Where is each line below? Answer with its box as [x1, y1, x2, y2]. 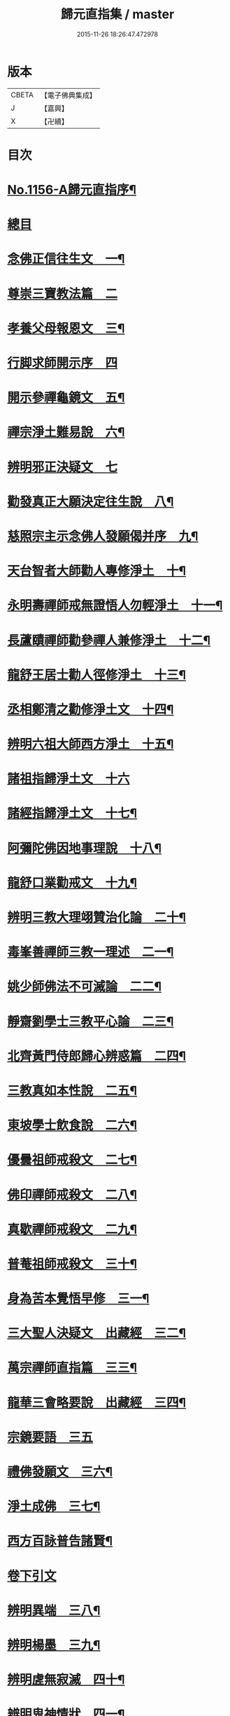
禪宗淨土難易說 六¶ [7, 424, 125, 440]
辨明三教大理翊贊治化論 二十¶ [7, 909, 187, 925]
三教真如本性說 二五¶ [7, 1082, 138, 1098]
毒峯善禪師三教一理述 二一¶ [7, 944, 174, 960]
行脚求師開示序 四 [7, 355, 118, 371]
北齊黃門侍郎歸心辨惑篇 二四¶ [7, 1048, 187, 1064]
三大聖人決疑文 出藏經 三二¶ [7, 1325, 187, 1341]
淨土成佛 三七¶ [7, 1499, 101, 1514]
